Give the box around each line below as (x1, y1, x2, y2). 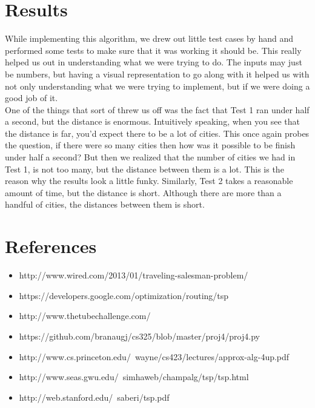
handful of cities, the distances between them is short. (5, 198, 205, 211)
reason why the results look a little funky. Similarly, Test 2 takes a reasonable (5, 174, 293, 187)
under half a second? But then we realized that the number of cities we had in (5, 151, 296, 163)
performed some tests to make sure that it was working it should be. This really (5, 44, 302, 56)
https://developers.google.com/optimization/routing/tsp (19, 289, 229, 301)
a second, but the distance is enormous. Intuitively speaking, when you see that (5, 115, 300, 128)
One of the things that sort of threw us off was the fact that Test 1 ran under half (5, 103, 310, 116)
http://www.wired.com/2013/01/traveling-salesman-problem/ (19, 269, 248, 281)
